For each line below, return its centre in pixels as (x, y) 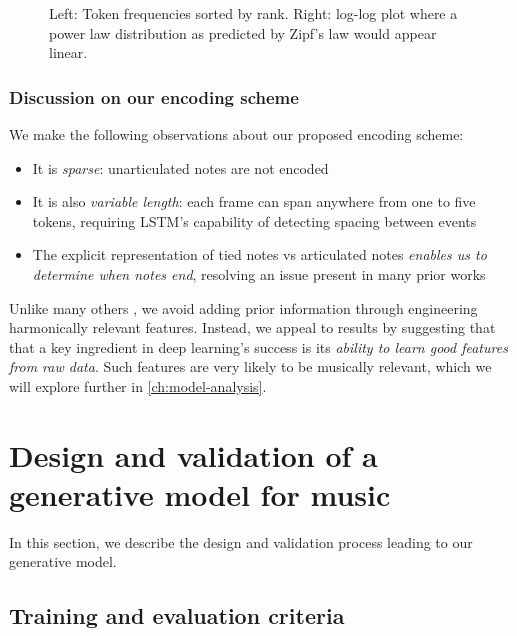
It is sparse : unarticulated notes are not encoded (180, 167)
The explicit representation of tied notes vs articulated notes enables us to (259, 254)
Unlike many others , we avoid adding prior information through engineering (243, 307)
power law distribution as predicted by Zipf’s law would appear (243, 32)
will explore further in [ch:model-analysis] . (138, 385)
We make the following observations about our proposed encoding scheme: (236, 134)
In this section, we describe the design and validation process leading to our (241, 541)
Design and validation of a (193, 454)
